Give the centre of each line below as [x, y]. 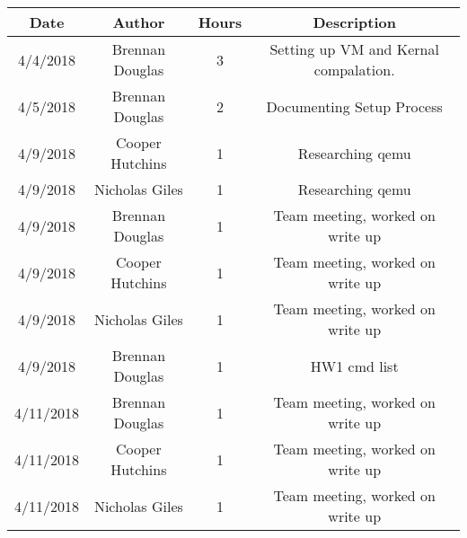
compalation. [354, 70]
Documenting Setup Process [354, 106]
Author [139, 22]
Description [354, 22]
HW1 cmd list [354, 366]
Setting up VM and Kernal [354, 49]
